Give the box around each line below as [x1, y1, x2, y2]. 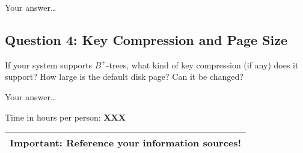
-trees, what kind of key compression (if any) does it [106, 58, 299, 71]
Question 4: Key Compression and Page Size [5, 30, 288, 49]
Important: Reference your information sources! [10, 136, 242, 150]
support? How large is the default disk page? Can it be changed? [5, 70, 243, 83]
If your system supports [5, 58, 93, 71]
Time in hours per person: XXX [5, 110, 126, 123]
